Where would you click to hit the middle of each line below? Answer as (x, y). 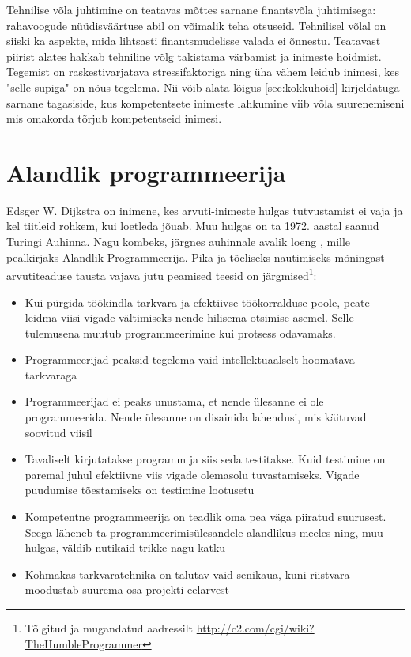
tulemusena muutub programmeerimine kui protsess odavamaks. (180, 332)
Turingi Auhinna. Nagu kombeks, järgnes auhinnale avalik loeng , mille (179, 242)
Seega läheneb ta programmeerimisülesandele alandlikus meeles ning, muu (204, 532)
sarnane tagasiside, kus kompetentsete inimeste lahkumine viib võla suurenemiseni (205, 102)
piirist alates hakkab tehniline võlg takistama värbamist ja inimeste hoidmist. (194, 56)
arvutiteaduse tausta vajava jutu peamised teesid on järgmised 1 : (162, 274)
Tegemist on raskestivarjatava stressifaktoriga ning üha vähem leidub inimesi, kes (203, 72)
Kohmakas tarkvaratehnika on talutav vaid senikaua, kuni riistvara (187, 574)
